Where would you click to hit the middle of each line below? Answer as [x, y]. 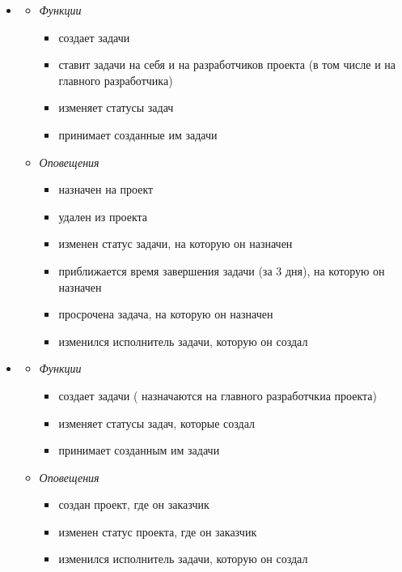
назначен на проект [106, 189]
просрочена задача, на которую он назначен [166, 314]
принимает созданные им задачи [138, 134]
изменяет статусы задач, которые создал [157, 423]
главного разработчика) [116, 80]
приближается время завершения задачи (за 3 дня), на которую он [222, 270]
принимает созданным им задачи [139, 450]
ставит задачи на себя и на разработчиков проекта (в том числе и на [227, 64]
